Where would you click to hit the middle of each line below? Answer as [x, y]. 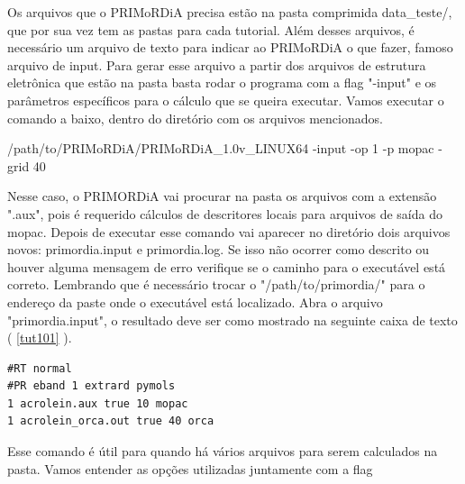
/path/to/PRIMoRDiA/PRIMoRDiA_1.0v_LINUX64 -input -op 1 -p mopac [221, 148]
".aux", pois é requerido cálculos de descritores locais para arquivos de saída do [225, 213]
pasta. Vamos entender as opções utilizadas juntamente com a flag [190, 468]
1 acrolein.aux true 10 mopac [98, 403]
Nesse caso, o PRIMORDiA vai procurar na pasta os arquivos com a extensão [222, 196]
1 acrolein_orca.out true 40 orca [111, 421]
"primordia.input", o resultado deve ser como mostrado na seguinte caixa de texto [232, 320]
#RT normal [40, 368]
